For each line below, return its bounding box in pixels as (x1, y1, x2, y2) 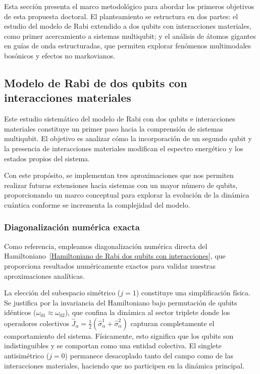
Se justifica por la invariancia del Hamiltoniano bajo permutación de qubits (4, 297, 237, 307)
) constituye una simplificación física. (136, 287, 250, 298)
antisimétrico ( (4, 350, 49, 361)
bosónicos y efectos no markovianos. (4, 50, 116, 60)
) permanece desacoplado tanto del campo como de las (65, 350, 234, 361)
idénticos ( (4, 307, 36, 318)
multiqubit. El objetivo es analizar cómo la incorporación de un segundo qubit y (4, 133, 252, 144)
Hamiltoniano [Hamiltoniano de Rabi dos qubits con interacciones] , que (4, 251, 226, 261)
